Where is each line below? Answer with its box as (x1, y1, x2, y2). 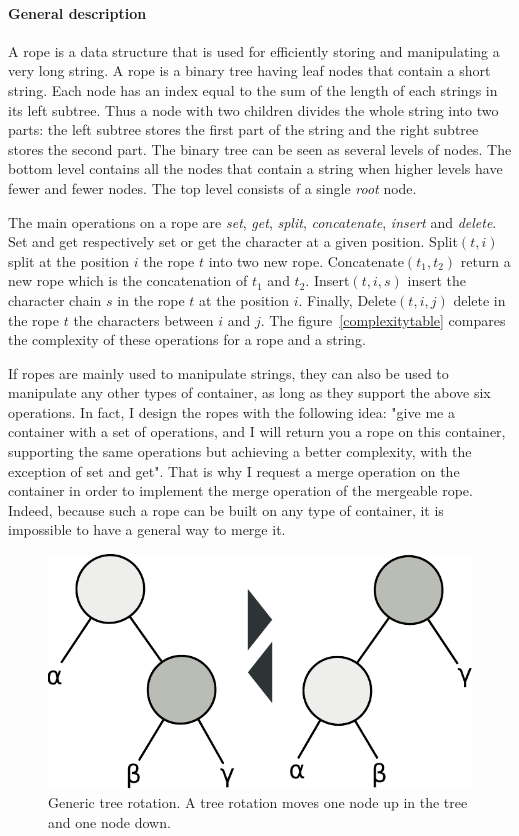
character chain (8, 289, 102, 310)
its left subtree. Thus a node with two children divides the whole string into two (8, 99, 499, 120)
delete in (453, 289, 506, 310)
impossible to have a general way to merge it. (8, 519, 286, 540)
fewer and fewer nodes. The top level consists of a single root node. (8, 177, 417, 198)
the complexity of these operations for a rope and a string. (8, 329, 366, 350)
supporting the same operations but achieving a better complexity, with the (8, 441, 472, 462)
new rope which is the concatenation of (8, 270, 248, 291)
